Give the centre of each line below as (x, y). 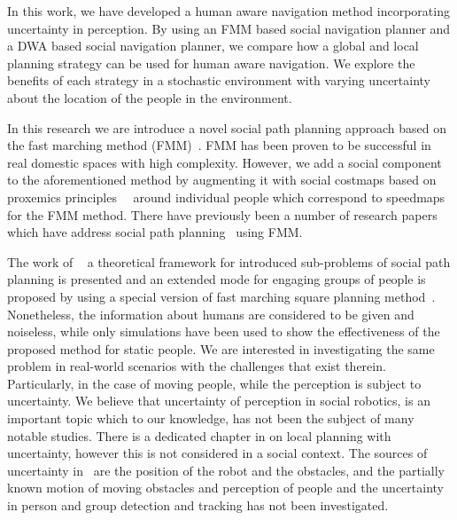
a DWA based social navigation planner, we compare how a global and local (213, 46)
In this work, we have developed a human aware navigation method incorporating (228, 11)
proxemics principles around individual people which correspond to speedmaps (226, 197)
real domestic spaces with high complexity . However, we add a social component (225, 162)
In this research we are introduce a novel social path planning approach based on (227, 127)
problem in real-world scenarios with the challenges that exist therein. (197, 366)
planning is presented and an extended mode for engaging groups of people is (217, 279)
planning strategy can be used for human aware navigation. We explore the (211, 63)
